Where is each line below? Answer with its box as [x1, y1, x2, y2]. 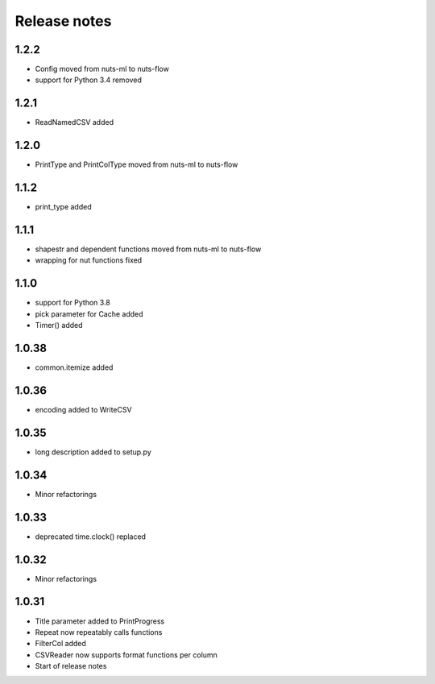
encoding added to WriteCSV [35, 404, 132, 414]
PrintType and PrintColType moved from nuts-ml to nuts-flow [35, 160, 238, 169]
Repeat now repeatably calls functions [35, 627, 163, 636]
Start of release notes [35, 661, 107, 671]
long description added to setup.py [35, 447, 152, 457]
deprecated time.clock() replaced [35, 532, 147, 541]
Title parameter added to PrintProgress [35, 616, 165, 626]
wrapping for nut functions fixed [35, 255, 143, 265]
